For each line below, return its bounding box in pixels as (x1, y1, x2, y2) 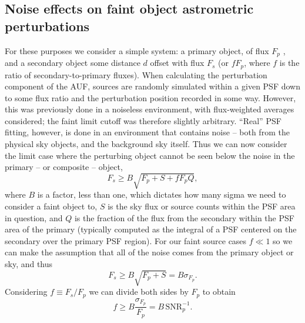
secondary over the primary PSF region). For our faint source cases (5, 234, 247, 247)
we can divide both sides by (89, 285, 189, 298)
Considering (5, 285, 48, 298)
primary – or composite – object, (5, 161, 123, 173)
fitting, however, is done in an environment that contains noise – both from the (5, 126, 290, 138)
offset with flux (150, 56, 205, 69)
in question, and (5, 211, 63, 224)
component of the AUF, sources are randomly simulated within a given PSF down (5, 80, 300, 92)
